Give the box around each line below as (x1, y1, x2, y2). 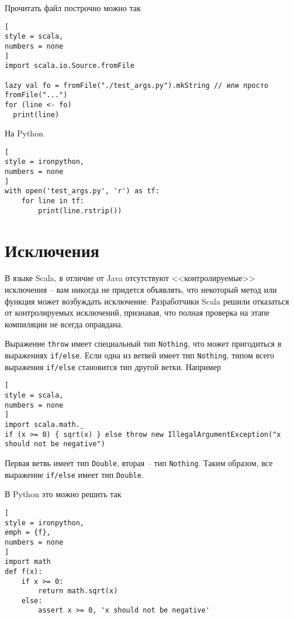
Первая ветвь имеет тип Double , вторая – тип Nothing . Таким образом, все (5, 457, 273, 468)
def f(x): (5, 567, 43, 576)
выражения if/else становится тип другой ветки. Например (5, 360, 221, 372)
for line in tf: (21, 197, 85, 206)
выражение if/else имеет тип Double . (5, 468, 144, 480)
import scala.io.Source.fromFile (5, 61, 134, 70)
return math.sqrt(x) (38, 587, 118, 596)
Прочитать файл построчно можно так (5, 2, 141, 13)
